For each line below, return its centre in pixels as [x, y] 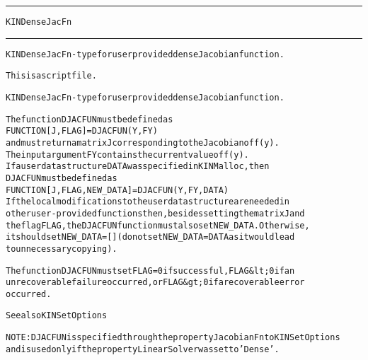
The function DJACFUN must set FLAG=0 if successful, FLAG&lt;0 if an [150, 271]
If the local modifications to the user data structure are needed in [148, 202]
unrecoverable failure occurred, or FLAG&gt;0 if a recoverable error [155, 283]
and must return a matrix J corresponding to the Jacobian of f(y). [143, 143]
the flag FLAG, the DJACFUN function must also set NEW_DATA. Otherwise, [158, 225]
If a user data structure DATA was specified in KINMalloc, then [138, 167]
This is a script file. [51, 76]
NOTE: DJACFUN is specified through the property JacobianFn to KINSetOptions [173, 338]
